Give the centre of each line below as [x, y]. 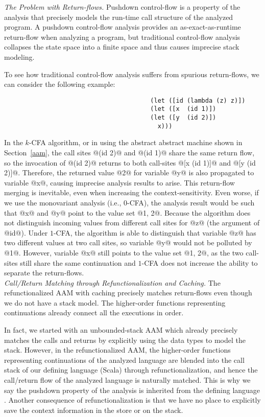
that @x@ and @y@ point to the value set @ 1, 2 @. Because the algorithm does [127, 212]
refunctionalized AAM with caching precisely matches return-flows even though [128, 293]
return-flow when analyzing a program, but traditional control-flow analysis [122, 37]
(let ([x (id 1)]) [183, 109]
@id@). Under [26, 232]
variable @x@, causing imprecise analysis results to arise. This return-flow [119, 182]
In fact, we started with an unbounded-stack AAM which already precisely [121, 330]
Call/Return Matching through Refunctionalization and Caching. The [112, 282]
